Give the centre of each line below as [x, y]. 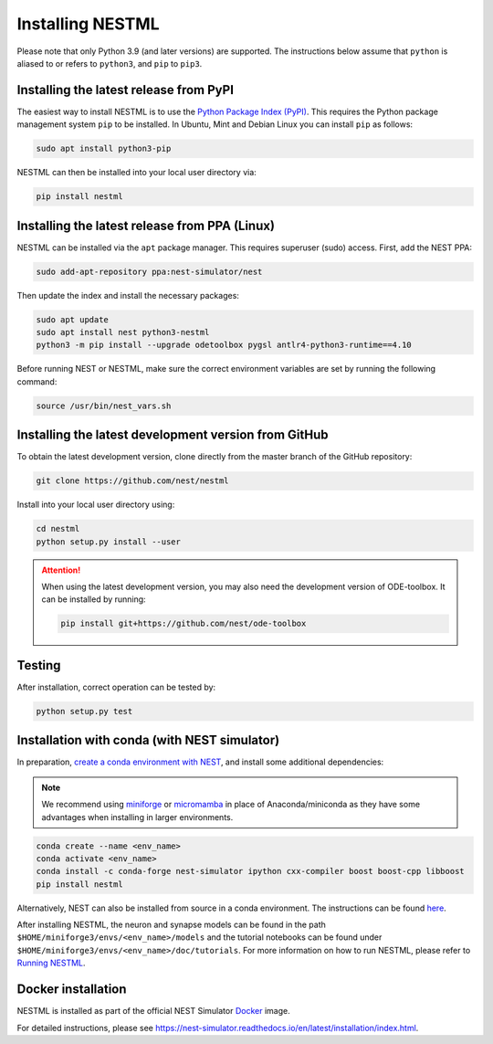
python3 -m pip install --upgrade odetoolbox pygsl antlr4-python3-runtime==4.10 [224, 345]
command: [37, 381]
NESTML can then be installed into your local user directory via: [137, 173]
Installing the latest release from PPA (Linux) [146, 225]
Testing [39, 665]
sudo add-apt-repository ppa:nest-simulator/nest [149, 271]
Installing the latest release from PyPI [126, 90]
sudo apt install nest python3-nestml [123, 332]
